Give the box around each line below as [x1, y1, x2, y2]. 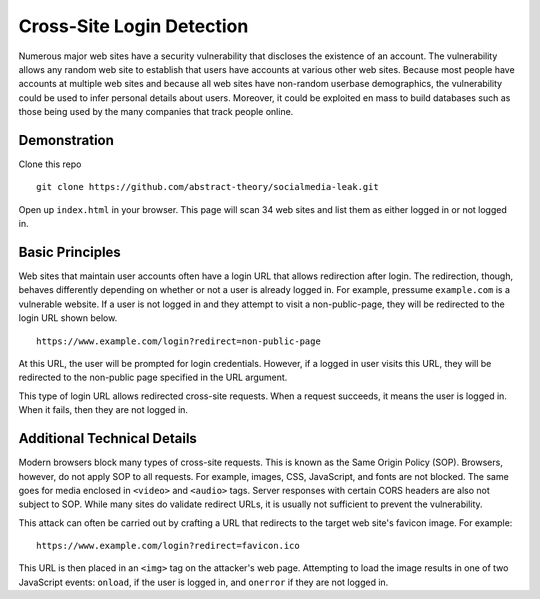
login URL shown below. [18, 312, 118, 324]
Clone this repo [18, 158, 82, 170]
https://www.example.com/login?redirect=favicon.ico [36, 540, 300, 552]
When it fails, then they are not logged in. [18, 404, 189, 416]
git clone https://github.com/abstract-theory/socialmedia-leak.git [36, 181, 379, 193]
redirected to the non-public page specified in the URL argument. [18, 371, 288, 384]
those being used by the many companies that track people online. [18, 106, 294, 118]
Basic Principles [18, 244, 122, 260]
